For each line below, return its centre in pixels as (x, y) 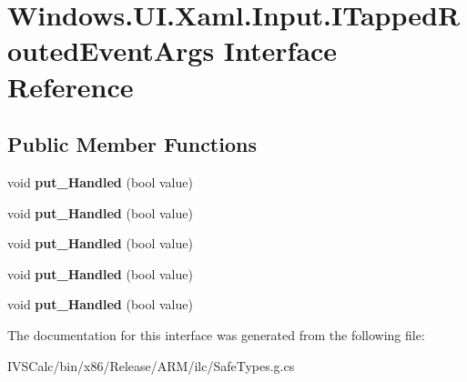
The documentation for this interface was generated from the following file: (216, 334)
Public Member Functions (132, 144)
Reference (71, 86)
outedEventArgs (111, 50)
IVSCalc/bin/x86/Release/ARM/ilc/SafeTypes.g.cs (151, 365)
